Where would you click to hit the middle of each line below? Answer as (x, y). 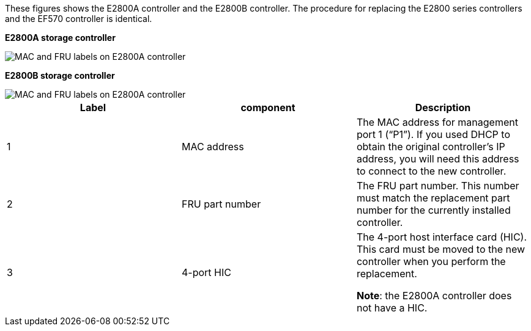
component (268, 107)
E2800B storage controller (60, 75)
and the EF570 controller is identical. (79, 19)
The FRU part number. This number (438, 186)
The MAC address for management (437, 122)
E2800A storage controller (60, 38)
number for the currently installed (433, 210)
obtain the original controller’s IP (431, 147)
